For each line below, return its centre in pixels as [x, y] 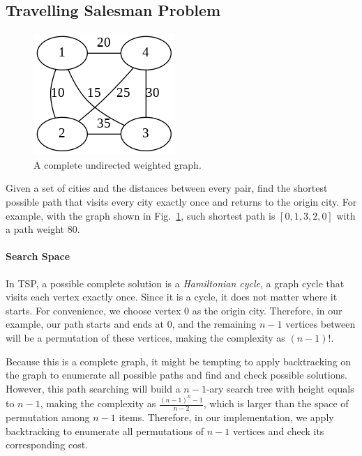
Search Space [38, 256]
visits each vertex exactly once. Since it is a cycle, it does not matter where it [172, 297]
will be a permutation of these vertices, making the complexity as [145, 337]
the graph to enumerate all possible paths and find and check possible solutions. [176, 375]
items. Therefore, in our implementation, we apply [226, 417]
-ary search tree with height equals [280, 388]
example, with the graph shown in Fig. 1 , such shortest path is [141, 215]
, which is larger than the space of [276, 403]
